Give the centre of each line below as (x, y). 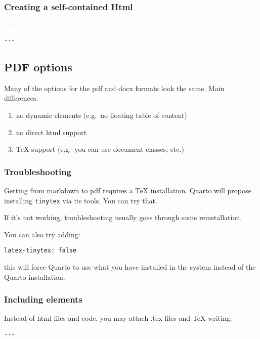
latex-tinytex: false (40, 251)
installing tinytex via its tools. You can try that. (81, 200)
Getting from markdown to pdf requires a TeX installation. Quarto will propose (128, 190)
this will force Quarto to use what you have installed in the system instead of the (130, 267)
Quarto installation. (35, 277)
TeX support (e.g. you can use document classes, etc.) (100, 149)
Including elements (43, 299)
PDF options (38, 67)
